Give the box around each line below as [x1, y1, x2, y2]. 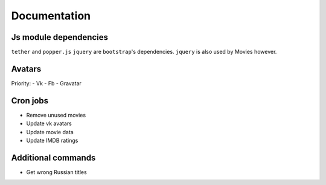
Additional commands [11, 152, 96, 163]
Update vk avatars [26, 120, 72, 127]
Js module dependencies [11, 32, 109, 42]
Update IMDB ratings [26, 137, 78, 144]
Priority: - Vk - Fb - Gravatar [11, 79, 81, 87]
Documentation [11, 9, 91, 22]
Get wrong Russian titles [26, 168, 87, 175]
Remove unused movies [26, 111, 86, 118]
